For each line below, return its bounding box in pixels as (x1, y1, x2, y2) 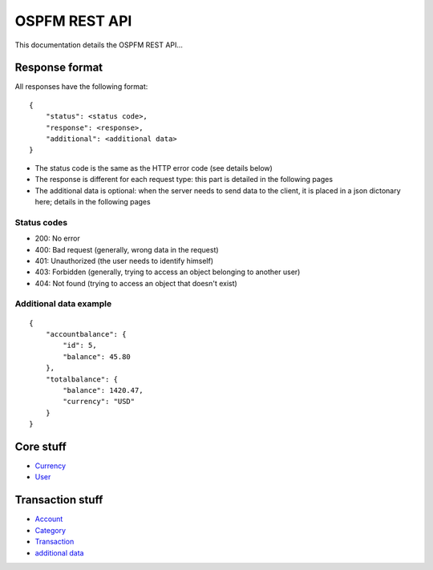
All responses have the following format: (14, 82, 148, 91)
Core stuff (14, 439, 67, 453)
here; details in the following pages (34, 196, 152, 206)
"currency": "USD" (63, 397, 136, 406)
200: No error (34, 233, 80, 244)
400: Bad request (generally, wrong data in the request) (34, 245, 220, 254)
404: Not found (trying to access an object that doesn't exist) (34, 278, 238, 288)
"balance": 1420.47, (63, 386, 144, 394)
